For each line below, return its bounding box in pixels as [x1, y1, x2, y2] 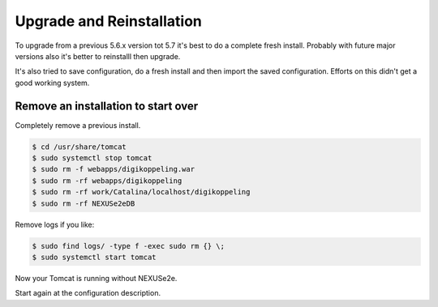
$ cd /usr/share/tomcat [32, 142, 127, 151]
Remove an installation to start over [15, 99, 199, 113]
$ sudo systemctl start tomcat [32, 252, 157, 262]
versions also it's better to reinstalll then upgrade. [15, 51, 181, 61]
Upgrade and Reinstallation [15, 12, 202, 30]
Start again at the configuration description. [15, 288, 161, 298]
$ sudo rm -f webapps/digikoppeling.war [32, 164, 195, 174]
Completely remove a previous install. [15, 120, 141, 130]
